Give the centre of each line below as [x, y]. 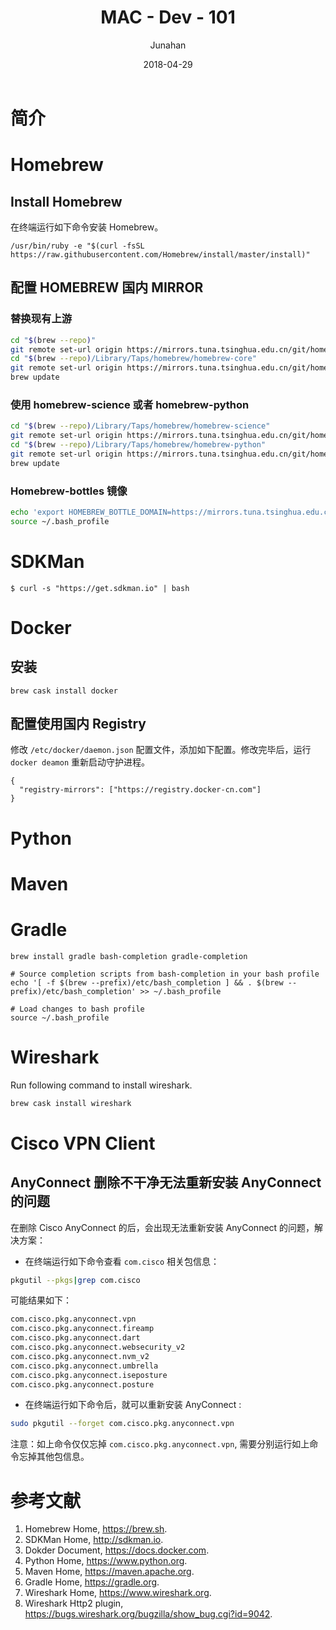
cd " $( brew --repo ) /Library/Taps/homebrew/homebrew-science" [140, 426]
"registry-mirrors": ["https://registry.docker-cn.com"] [140, 790]
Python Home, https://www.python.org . [106, 1561]
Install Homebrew [66, 201]
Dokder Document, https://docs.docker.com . [117, 1550]
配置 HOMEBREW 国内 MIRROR [107, 287]
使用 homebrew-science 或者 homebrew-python [130, 404]
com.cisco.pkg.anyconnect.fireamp [82, 1329]
